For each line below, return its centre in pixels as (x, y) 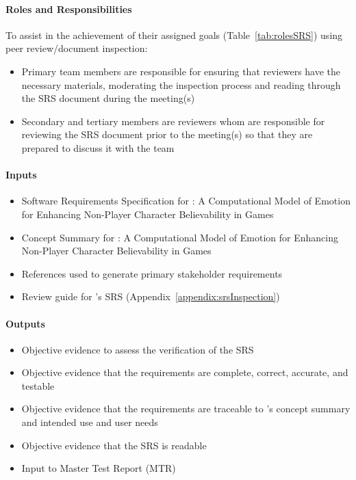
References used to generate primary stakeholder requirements (152, 273)
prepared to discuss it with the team (98, 147)
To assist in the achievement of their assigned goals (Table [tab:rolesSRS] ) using (174, 35)
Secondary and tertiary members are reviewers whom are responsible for (173, 121)
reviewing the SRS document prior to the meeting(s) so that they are (167, 134)
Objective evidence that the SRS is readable (114, 445)
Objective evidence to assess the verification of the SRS (138, 349)
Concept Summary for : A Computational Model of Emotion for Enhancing (180, 237)
